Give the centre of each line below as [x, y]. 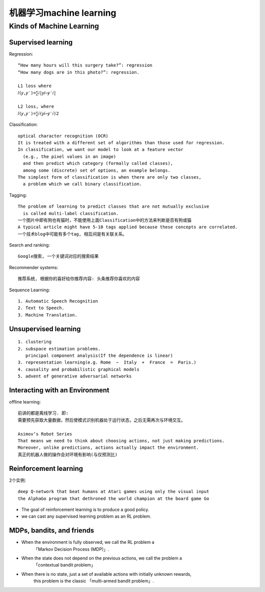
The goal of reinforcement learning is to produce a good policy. [85, 509]
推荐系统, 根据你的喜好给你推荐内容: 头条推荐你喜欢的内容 [79, 279]
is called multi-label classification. [71, 213]
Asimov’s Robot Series [45, 434]
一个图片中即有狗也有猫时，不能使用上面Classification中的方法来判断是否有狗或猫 [105, 220]
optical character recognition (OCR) [63, 136]
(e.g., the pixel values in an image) [69, 156]
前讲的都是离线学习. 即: [43, 413]
